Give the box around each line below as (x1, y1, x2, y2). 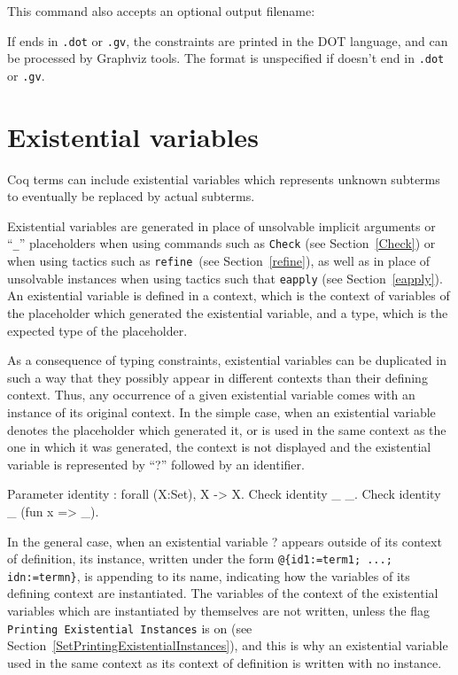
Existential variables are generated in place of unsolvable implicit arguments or (7, 216, 436, 235)
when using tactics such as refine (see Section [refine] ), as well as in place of (7, 252, 431, 270)
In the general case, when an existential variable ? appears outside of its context (7, 531, 442, 550)
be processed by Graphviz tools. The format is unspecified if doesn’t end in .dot (7, 49, 445, 67)
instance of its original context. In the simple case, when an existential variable (7, 403, 436, 421)
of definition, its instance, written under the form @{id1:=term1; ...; (7, 549, 392, 568)
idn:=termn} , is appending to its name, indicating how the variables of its (7, 566, 410, 585)
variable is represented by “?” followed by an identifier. (7, 454, 305, 473)
